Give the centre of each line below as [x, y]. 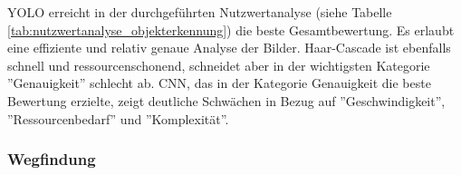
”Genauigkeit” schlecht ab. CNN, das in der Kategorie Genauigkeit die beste [219, 83]
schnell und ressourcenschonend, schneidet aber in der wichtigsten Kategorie [219, 65]
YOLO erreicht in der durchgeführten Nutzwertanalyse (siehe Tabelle [200, 12]
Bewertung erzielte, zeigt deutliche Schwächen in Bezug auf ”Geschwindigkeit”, [226, 100]
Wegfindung [52, 159]
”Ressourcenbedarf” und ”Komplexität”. [118, 118]
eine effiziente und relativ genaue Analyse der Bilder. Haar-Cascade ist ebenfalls [229, 48]
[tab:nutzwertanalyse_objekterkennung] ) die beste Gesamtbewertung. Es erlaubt [231, 29]
